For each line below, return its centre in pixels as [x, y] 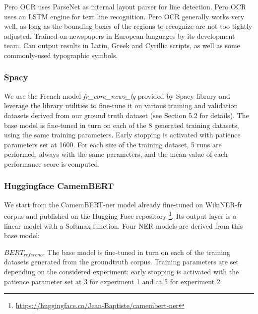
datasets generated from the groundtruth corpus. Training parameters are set [121, 262]
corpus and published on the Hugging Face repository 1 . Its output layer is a [120, 215]
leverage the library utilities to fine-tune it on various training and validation [121, 105]
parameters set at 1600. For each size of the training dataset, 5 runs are [113, 144]
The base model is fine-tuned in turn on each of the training [139, 252]
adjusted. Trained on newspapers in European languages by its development [120, 35]
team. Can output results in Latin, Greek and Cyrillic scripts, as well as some [122, 45]
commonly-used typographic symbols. [61, 55]
